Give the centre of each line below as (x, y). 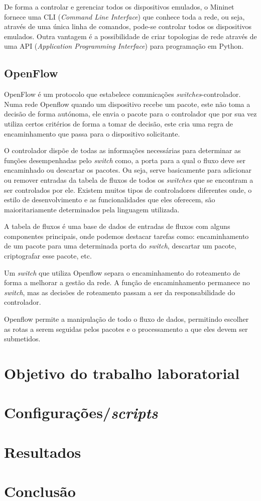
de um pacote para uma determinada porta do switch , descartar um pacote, (120, 246)
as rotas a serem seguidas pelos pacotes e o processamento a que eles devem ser (126, 329)
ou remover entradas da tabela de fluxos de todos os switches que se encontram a (129, 179)
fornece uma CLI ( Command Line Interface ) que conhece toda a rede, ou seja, (124, 16)
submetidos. (22, 339)
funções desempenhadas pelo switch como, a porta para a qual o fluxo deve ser (125, 160)
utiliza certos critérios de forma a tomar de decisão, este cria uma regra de (118, 123)
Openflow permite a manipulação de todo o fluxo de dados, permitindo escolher (126, 319)
